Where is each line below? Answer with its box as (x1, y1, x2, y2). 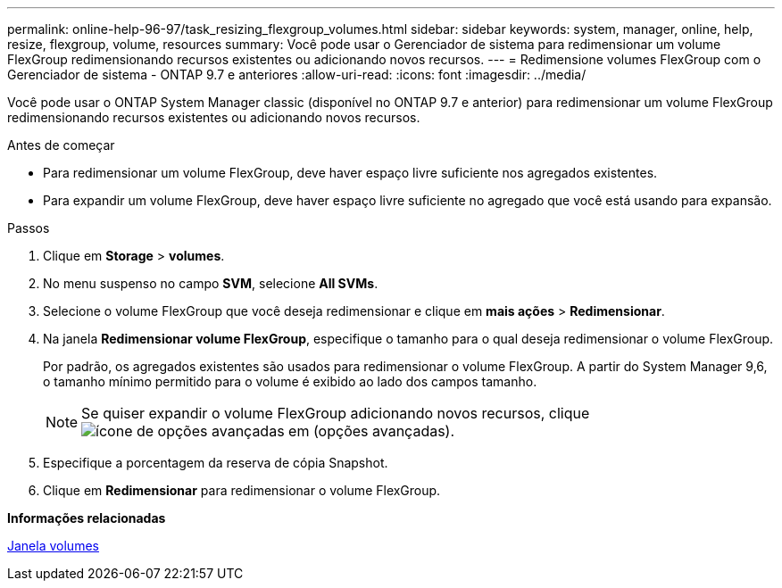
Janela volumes (7, 538, 99, 553)
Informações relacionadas (7, 510, 166, 526)
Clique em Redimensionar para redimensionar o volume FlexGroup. (43, 483, 441, 498)
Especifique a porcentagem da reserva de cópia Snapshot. (43, 455, 388, 470)
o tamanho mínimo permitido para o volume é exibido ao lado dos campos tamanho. (43, 374, 537, 389)
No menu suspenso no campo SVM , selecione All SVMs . (43, 276, 379, 291)
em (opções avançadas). (288, 422, 455, 440)
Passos (7, 220, 50, 236)
